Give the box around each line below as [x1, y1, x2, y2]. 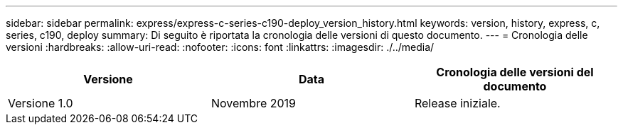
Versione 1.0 [8, 96, 73, 110]
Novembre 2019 [211, 96, 297, 110]
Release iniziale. [414, 96, 501, 110]
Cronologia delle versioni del [436, 65, 594, 79]
